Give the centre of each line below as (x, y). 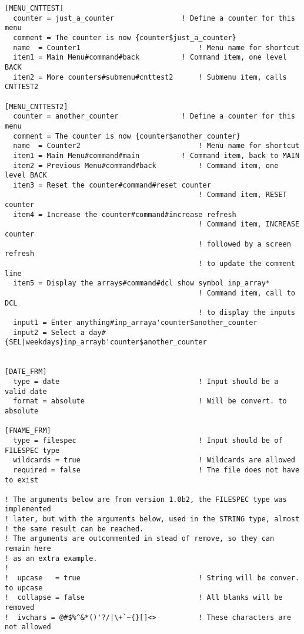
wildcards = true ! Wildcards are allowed (154, 460)
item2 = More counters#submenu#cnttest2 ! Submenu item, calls (150, 77)
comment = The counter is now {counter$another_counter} (127, 136)
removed (20, 608)
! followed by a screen (245, 244)
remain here (28, 549)
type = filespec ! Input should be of (148, 440)
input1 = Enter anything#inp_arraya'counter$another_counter (135, 323)
